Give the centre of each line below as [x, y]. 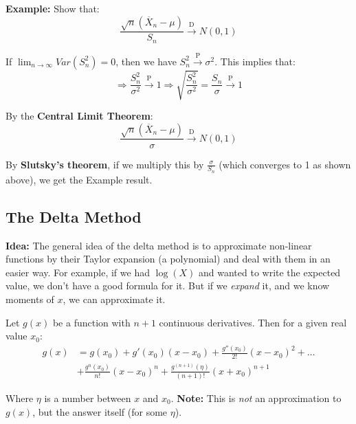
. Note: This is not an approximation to [256, 398]
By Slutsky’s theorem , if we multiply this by [105, 164]
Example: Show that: [53, 8]
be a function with [91, 322]
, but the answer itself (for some [100, 411]
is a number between [88, 398]
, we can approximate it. [114, 299]
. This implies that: [255, 61]
